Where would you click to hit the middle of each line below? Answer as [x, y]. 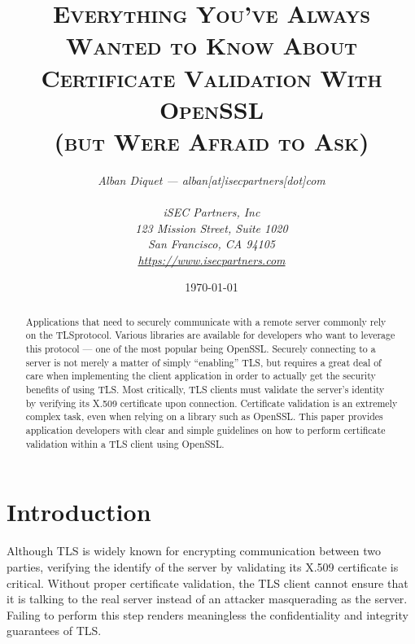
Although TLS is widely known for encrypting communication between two [194, 551]
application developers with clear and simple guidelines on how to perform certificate [205, 430]
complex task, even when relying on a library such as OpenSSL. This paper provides [204, 416]
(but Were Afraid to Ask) [212, 140]
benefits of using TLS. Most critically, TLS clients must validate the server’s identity [205, 390]
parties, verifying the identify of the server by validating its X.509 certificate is [203, 566]
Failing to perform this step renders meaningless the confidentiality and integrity [207, 614]
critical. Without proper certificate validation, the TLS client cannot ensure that [207, 583]
